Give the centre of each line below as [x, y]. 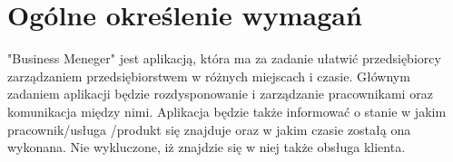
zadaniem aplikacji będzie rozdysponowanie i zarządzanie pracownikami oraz [220, 94]
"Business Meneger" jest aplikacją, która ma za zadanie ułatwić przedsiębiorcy [224, 58]
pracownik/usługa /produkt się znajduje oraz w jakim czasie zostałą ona [209, 129]
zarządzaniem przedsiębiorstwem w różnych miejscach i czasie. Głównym [209, 76]
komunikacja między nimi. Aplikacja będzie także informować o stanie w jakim [227, 111]
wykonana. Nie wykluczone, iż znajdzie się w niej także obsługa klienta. [207, 147]
